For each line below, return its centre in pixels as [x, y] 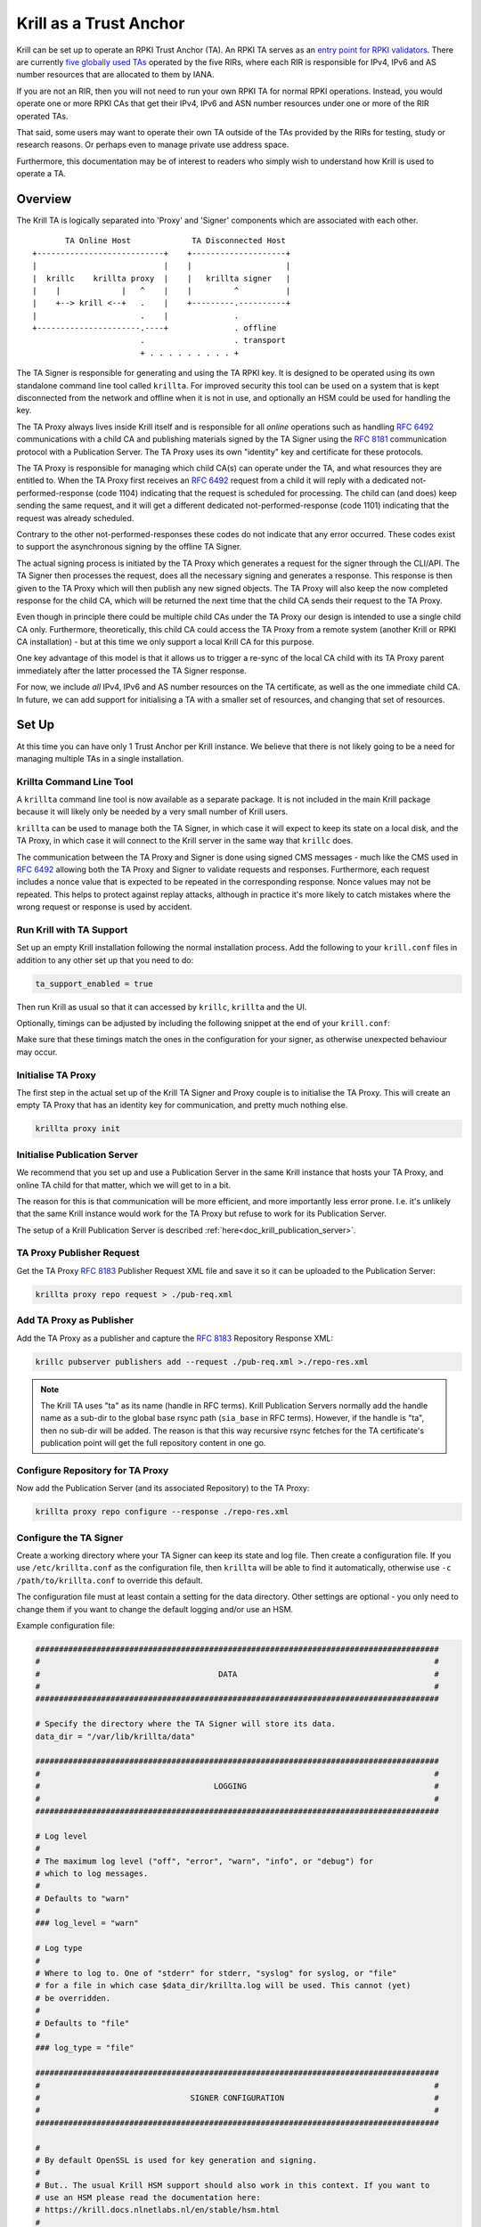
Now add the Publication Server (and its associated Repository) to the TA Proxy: [163, 1489]
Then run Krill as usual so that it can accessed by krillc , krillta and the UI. [162, 1007]
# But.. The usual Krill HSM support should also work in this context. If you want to [232, 2185]
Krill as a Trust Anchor [101, 23]
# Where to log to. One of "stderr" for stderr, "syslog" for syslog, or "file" [216, 1974]
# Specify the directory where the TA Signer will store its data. [186, 1724]
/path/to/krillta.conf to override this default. [110, 1580]
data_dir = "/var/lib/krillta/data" [115, 1736]
